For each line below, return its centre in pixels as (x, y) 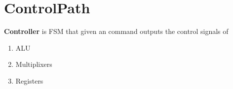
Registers (29, 80)
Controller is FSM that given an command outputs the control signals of (116, 31)
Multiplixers (34, 64)
